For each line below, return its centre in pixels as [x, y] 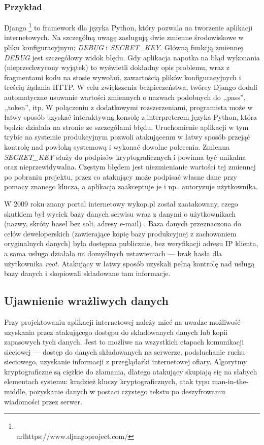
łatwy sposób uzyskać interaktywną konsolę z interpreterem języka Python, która [131, 117]
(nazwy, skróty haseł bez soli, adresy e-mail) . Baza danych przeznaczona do [123, 224]
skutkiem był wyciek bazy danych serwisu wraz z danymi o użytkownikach [120, 213]
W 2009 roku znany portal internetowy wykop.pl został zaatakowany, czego [121, 203]
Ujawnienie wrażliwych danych [87, 301]
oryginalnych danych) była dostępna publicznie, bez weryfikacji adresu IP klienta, [131, 243]
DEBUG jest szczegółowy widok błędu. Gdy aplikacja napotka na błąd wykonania [132, 57]
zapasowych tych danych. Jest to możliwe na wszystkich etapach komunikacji [124, 342]
